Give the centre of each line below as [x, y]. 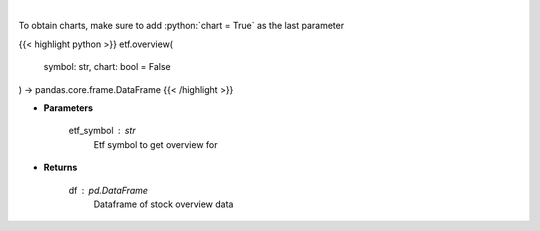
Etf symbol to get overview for [155, 144]
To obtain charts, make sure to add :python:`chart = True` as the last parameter [181, 26]
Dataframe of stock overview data [163, 204]
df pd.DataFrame [108, 190]
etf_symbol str [102, 131]
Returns [60, 167]
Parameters [68, 107]
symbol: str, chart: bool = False [107, 67]
